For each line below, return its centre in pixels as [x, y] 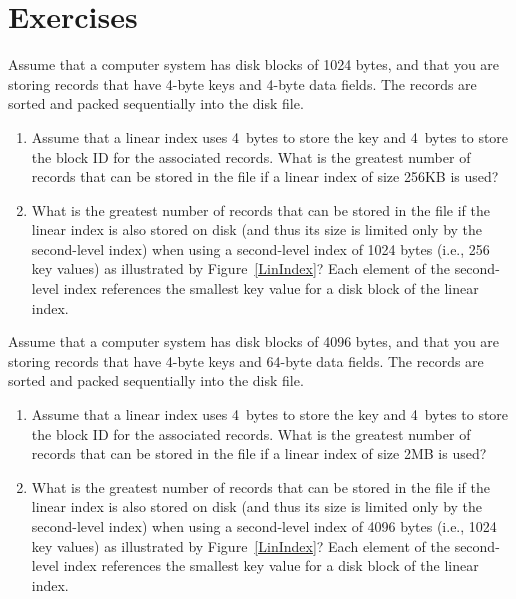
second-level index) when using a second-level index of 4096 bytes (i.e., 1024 [264, 526]
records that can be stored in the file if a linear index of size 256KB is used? [265, 176]
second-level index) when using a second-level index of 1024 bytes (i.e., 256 [260, 248]
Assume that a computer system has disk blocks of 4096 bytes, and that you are [254, 341]
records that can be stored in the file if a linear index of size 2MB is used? [259, 453]
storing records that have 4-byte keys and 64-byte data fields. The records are [246, 360]
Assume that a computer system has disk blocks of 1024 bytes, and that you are [254, 64]
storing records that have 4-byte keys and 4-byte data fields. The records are [242, 83]
